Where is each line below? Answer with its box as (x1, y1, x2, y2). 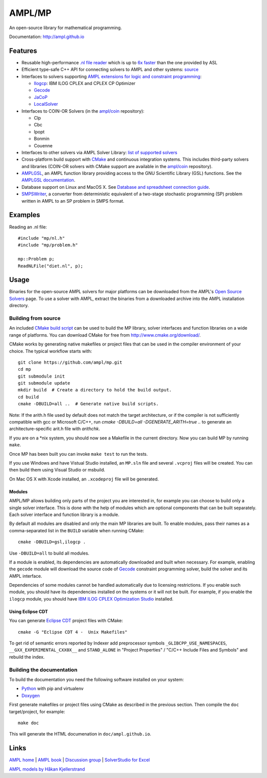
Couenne (34, 142, 53, 148)
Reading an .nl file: (9, 224, 47, 230)
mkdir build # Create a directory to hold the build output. (18, 387, 172, 393)
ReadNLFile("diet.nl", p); (18, 263, 84, 269)
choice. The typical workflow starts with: (9, 348, 92, 354)
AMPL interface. (9, 573, 42, 579)
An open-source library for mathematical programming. (9, 25, 122, 31)
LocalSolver (34, 101, 58, 107)
